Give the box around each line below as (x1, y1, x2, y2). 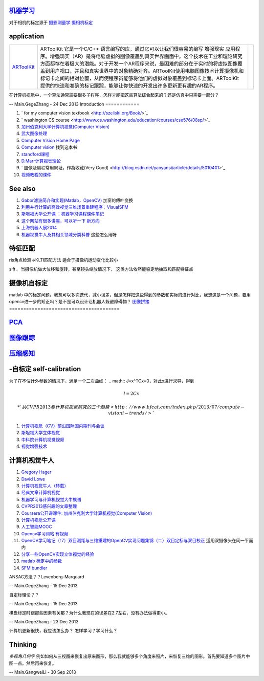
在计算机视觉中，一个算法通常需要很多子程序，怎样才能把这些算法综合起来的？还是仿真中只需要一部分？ (9, 92, 219, 98)
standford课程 (21, 151, 50, 157)
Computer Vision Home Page (21, 137, 80, 143)
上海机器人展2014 (21, 225, 57, 231)
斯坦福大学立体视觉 (21, 430, 60, 436)
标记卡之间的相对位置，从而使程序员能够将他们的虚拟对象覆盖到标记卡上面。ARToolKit (40, 75, 239, 82)
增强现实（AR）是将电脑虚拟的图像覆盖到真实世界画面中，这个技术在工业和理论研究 (49, 53, 243, 60)
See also (9, 184, 36, 193)
